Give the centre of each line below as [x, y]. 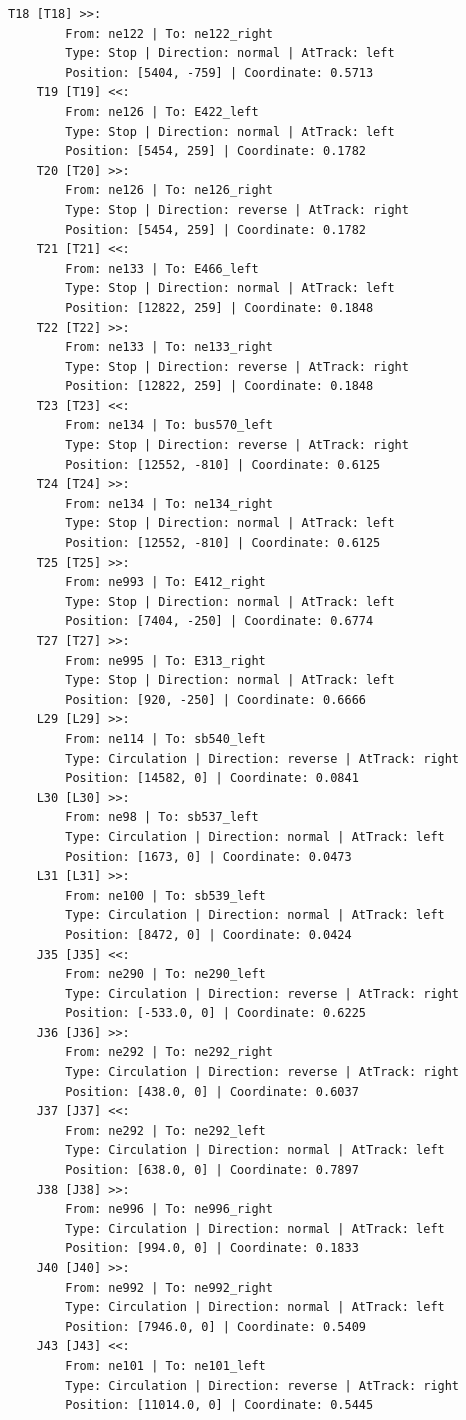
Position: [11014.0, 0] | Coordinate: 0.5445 [219, 1405]
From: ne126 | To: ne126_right [169, 190]
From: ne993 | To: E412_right [165, 582]
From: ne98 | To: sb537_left [162, 817]
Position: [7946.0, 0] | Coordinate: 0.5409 [215, 1326]
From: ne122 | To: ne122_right [169, 33]
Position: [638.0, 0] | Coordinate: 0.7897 [212, 1170]
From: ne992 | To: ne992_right [169, 1287]
